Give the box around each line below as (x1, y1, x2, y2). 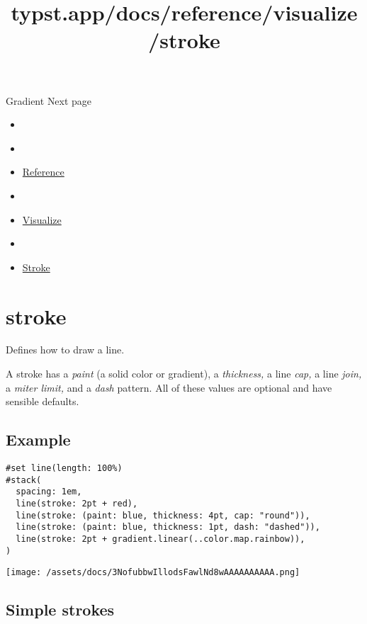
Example (6, 429, 71, 450)
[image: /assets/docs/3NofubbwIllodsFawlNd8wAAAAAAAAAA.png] (6, 567, 300, 578)
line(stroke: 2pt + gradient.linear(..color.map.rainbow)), (16, 533, 305, 544)
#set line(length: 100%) (6, 463, 123, 474)
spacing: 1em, (16, 487, 82, 497)
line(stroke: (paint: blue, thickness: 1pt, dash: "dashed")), (16, 522, 320, 533)
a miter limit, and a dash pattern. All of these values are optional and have (6, 380, 332, 395)
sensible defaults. (6, 394, 79, 409)
